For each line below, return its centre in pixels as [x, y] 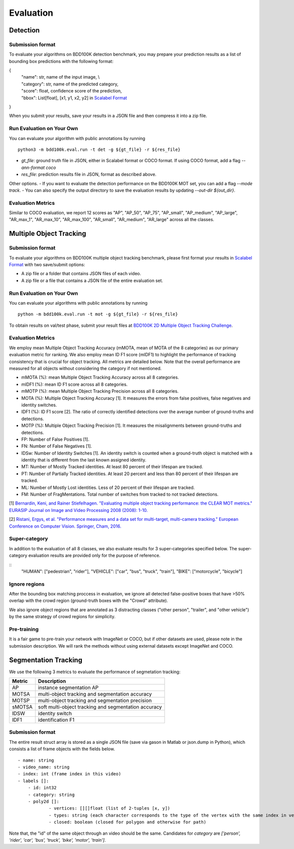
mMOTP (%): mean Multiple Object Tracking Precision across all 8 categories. [100, 391]
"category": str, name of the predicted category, [70, 84]
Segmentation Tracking [46, 660]
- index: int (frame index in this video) [70, 774]
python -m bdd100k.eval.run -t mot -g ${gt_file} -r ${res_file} [98, 314]
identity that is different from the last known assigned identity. [84, 460]
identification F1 [56, 720]
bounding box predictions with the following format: [61, 61]
